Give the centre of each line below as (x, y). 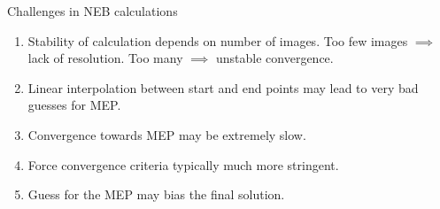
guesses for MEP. (74, 105)
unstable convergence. (275, 58)
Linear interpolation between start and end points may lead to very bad (223, 87)
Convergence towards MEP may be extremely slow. (167, 134)
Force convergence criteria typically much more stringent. (183, 164)
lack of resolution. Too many (105, 58)
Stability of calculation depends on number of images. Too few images (218, 40)
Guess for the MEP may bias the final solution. (156, 194)
